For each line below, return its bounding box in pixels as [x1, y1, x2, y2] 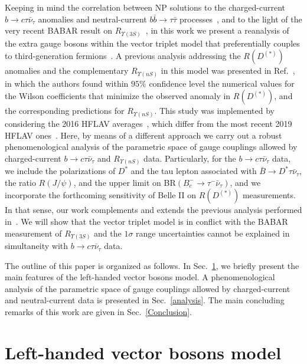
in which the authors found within [5, 77, 129, 89]
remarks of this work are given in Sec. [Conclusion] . [5, 306, 192, 318]
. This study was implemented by [154, 104, 275, 117]
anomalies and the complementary [5, 64, 129, 77]
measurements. [242, 189, 296, 201]
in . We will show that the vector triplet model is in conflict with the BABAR [5, 215, 288, 227]
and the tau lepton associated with [130, 165, 257, 177]
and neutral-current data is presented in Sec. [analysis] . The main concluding [5, 294, 285, 306]
